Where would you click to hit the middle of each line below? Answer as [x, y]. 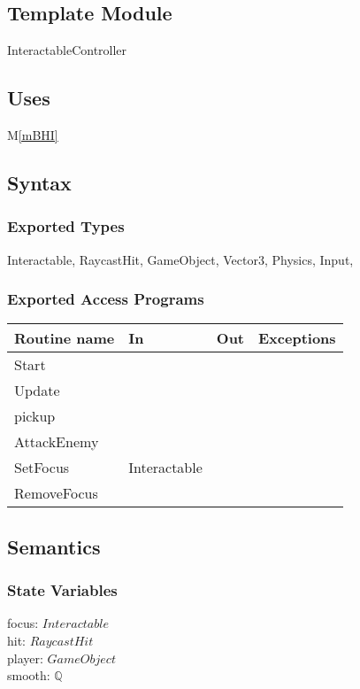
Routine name [65, 338]
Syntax [39, 182]
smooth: [29, 675]
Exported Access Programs [106, 299]
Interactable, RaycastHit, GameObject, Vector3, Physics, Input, [180, 259]
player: [25, 658]
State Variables [62, 590]
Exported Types [66, 226]
